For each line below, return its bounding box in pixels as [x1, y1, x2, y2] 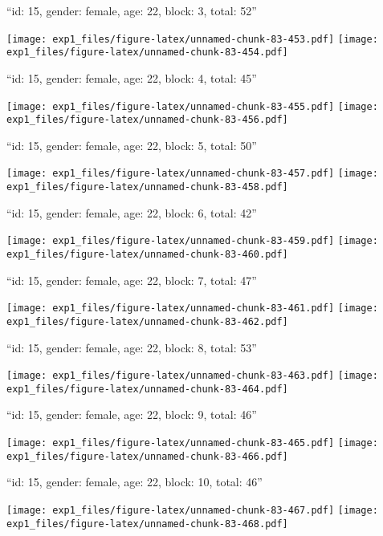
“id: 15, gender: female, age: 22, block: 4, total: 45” [6, 69, 257, 86]
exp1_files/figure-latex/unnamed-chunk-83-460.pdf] [6, 248, 288, 260]
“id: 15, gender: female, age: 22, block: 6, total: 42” [6, 204, 257, 221]
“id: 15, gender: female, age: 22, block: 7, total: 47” [6, 271, 257, 288]
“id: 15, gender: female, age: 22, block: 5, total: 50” [6, 136, 257, 153]
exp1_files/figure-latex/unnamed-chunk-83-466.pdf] [6, 450, 288, 462]
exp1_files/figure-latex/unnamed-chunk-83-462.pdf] [6, 315, 288, 327]
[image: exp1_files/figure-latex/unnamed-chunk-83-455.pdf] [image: [6, 100, 378, 112]
